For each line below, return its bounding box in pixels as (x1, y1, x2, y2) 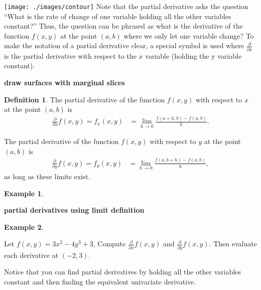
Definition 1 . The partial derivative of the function (4, 94, 165, 104)
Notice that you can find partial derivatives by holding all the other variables (4, 266, 241, 277)
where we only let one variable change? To (123, 30, 254, 41)
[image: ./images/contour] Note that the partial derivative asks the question (4, 1, 248, 11)
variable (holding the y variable (145, 50, 242, 61)
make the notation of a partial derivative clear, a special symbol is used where (4, 40, 244, 51)
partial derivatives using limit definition (4, 205, 145, 215)
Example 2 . (4, 221, 44, 232)
